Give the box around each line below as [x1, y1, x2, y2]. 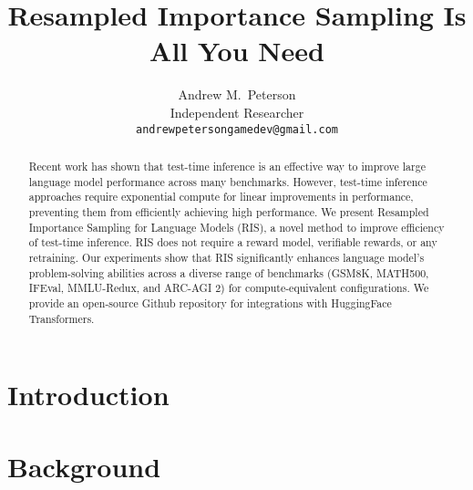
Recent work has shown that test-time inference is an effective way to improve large [28, 158, 426, 173]
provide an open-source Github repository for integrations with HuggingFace [28, 295, 392, 310]
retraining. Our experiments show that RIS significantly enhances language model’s [28, 249, 425, 265]
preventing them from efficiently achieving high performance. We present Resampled [28, 203, 429, 219]
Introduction [7, 376, 170, 413]
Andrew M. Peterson [178, 85, 296, 104]
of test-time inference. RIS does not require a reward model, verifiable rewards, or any [28, 235, 437, 250]
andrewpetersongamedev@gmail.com [136, 122, 338, 136]
